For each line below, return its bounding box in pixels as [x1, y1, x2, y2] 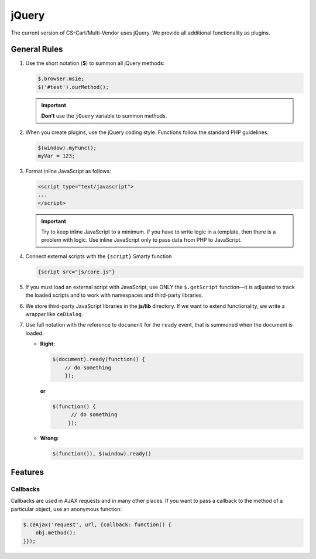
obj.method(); [35, 530, 76, 536]
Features [11, 467, 44, 477]
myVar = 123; [37, 152, 75, 159]
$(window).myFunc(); [37, 144, 97, 151]
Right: [40, 340, 56, 348]
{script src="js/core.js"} [37, 268, 115, 275]
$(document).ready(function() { [52, 356, 146, 363]
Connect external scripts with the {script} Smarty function [25, 252, 172, 260]
